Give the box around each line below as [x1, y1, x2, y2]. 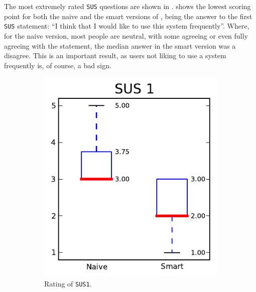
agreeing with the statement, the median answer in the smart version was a [4, 40, 236, 51]
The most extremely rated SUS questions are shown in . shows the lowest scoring [4, 1, 251, 11]
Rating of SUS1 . [44, 278, 92, 288]
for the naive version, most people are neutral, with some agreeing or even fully [4, 30, 248, 41]
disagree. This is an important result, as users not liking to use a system [4, 50, 226, 61]
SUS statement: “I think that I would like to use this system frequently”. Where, [4, 21, 249, 31]
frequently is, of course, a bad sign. [4, 60, 111, 70]
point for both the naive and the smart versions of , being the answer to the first [4, 11, 252, 21]
